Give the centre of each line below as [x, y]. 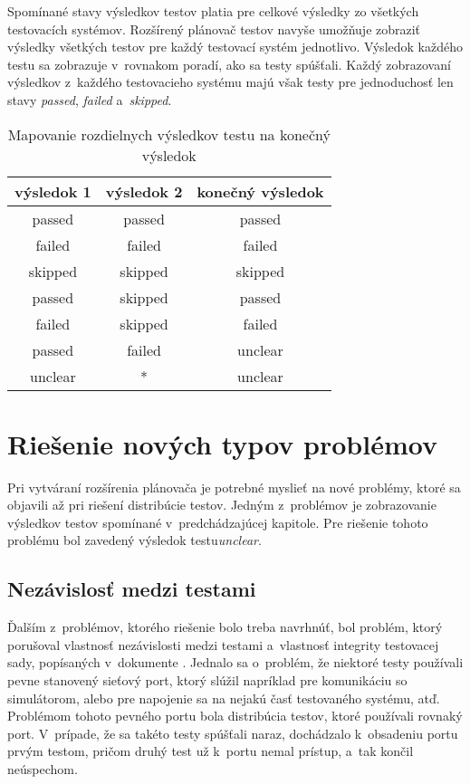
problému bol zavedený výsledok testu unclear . [134, 540]
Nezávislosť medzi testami [132, 589]
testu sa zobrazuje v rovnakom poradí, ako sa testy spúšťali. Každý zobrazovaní [229, 64]
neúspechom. [43, 769]
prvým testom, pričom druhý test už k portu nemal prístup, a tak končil [211, 751]
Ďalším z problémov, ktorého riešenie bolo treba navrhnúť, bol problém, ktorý [225, 627]
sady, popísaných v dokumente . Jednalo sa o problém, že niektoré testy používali [235, 662]
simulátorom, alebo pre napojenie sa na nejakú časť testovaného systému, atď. [224, 698]
